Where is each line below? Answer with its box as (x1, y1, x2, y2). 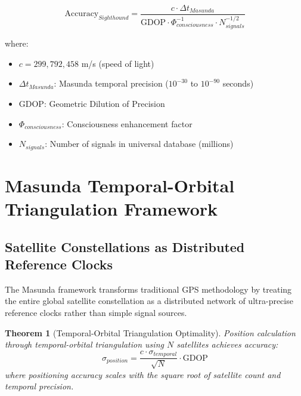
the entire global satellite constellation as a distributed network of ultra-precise (5, 294, 293, 307)
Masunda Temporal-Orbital (5, 173, 235, 197)
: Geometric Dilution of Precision (44, 97, 165, 109)
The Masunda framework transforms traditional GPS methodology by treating (5, 283, 292, 295)
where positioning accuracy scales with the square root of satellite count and (5, 368, 281, 380)
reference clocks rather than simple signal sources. (5, 306, 187, 318)
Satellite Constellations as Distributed (5, 237, 245, 256)
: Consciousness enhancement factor (61, 117, 193, 130)
